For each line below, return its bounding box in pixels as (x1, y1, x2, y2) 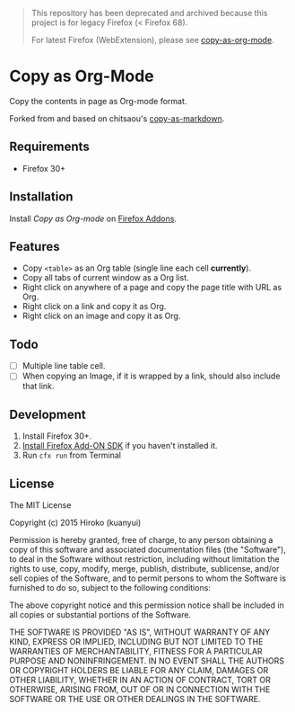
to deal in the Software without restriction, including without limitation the (9, 553, 280, 565)
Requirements (9, 139, 90, 155)
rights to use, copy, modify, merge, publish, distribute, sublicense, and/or (9, 563, 280, 574)
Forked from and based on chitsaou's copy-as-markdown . (9, 112, 225, 124)
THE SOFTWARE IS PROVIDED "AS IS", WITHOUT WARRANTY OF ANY (9, 627, 271, 637)
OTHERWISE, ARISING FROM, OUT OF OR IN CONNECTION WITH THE (9, 683, 271, 695)
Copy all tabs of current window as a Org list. (22, 272, 190, 283)
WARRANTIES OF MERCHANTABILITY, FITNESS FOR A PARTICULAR (9, 645, 263, 656)
